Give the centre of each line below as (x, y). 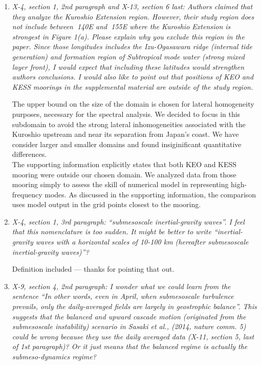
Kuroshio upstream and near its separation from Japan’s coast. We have (125, 134)
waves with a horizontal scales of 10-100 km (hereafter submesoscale (142, 242)
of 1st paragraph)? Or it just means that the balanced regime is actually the (130, 346)
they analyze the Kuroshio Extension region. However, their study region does (133, 16)
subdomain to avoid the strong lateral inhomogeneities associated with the (129, 124)
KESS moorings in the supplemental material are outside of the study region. (133, 86)
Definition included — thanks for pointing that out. (93, 269)
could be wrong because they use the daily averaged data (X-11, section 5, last (133, 336)
